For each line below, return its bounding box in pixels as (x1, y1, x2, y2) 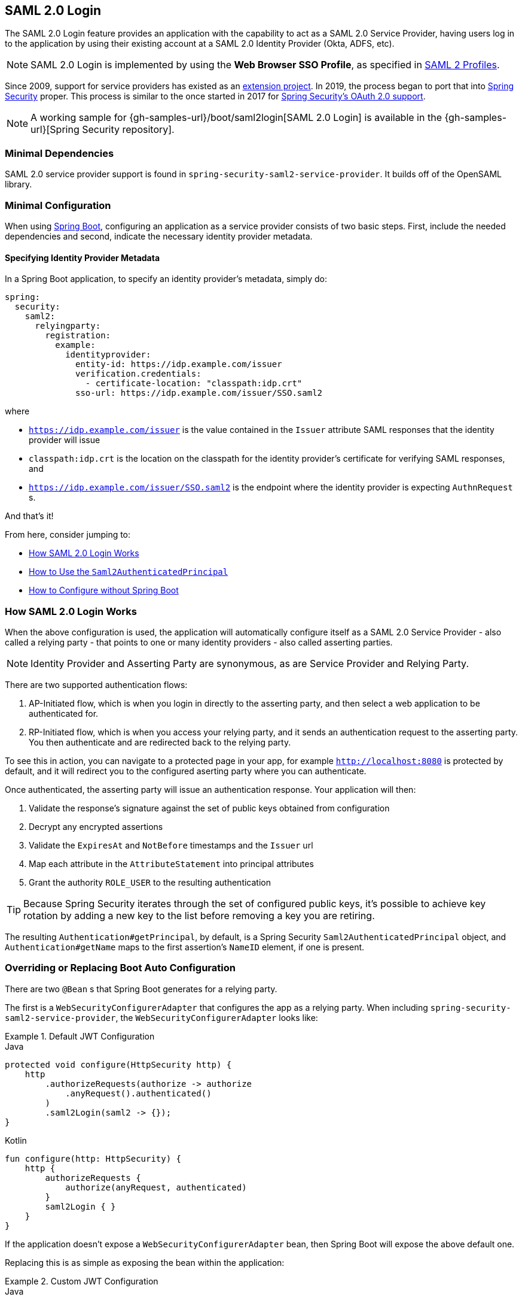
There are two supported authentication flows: (5, 679, 188, 690)
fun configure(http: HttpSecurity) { (5, 1153, 182, 1163)
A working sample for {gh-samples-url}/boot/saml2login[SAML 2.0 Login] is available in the (30, 111, 442, 124)
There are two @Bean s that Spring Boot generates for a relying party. (5, 983, 277, 994)
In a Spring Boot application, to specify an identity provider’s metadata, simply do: (5, 274, 327, 284)
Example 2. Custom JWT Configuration (5, 1275, 158, 1286)
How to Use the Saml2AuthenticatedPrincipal (29, 566, 228, 577)
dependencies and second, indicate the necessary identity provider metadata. (5, 231, 313, 241)
